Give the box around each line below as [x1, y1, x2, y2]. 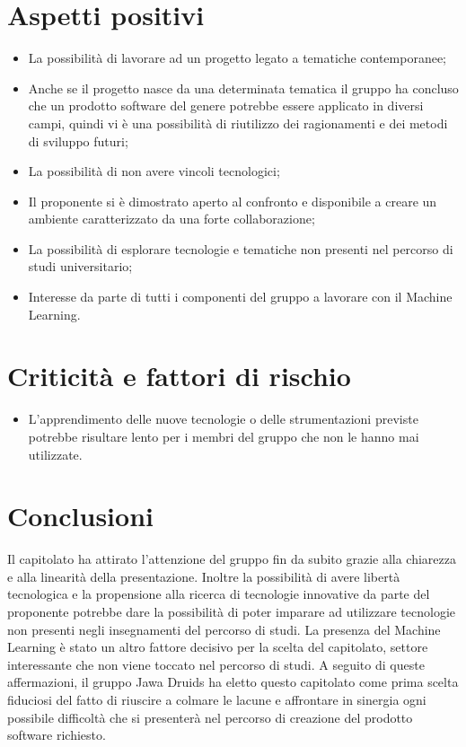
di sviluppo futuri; [28, 131, 128, 150]
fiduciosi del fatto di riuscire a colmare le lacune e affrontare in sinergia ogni [7, 690, 426, 709]
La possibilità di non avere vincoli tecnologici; [28, 162, 280, 180]
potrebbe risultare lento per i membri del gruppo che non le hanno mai [28, 426, 419, 445]
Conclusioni [7, 497, 154, 534]
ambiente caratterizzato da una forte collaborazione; [28, 209, 315, 228]
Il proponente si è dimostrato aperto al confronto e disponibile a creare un [28, 191, 437, 210]
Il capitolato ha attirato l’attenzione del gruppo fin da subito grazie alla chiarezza [7, 549, 456, 568]
